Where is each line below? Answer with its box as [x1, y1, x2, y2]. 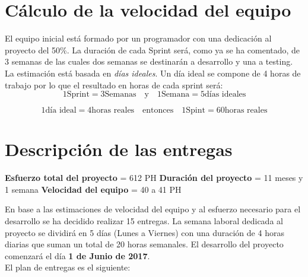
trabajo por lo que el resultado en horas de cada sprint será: [5, 78, 223, 91]
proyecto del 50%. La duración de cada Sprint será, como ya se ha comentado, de [5, 43, 300, 56]
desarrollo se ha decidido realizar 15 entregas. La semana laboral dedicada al [5, 215, 283, 227]
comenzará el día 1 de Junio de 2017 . [5, 249, 150, 262]
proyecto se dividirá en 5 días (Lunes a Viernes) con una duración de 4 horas [5, 226, 284, 238]
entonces [142, 106, 174, 115]
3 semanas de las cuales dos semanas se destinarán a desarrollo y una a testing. [5, 55, 293, 68]
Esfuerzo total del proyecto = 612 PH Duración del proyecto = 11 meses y [5, 171, 303, 184]
